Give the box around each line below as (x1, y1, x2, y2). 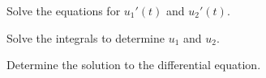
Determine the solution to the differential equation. (6, 56, 261, 73)
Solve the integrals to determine (6, 29, 165, 46)
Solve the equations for (6, 2, 121, 18)
